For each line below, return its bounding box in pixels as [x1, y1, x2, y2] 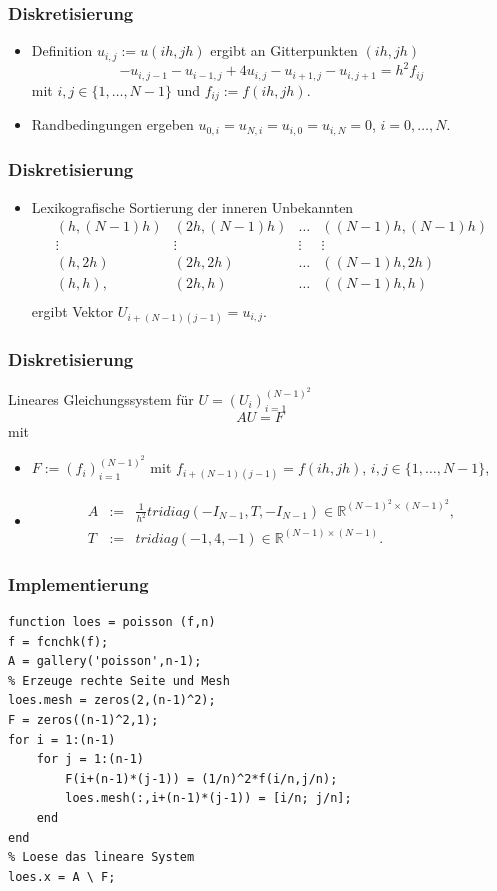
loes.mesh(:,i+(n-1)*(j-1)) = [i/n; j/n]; [65, 791, 352, 806]
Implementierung [8, 571, 149, 596]
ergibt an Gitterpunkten [210, 40, 358, 61]
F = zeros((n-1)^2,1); [8, 713, 159, 728]
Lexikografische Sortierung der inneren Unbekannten [31, 196, 354, 217]
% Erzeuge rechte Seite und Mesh [8, 673, 230, 688]
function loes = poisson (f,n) [8, 615, 216, 630]
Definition [31, 40, 93, 61]
